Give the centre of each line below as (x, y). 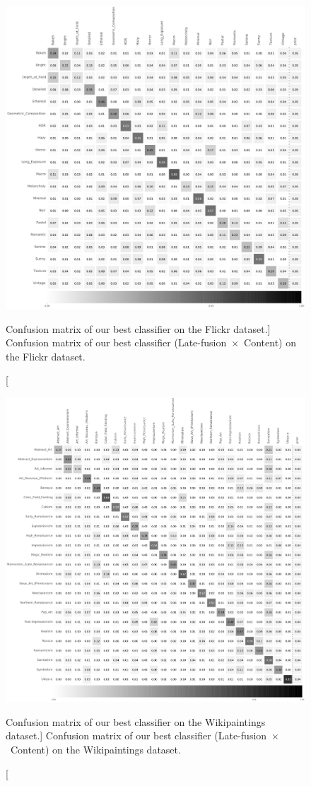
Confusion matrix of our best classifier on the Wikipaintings (136, 721)
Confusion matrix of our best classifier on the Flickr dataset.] (138, 328)
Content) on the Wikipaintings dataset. (95, 749)
